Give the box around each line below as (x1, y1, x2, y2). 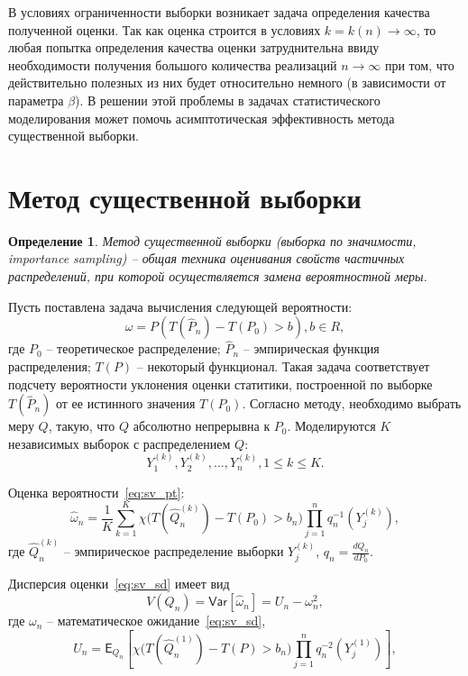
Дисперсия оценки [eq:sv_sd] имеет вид (8, 574, 230, 593)
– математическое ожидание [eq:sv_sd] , (47, 611, 266, 630)
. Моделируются (287, 416, 376, 435)
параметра (8, 90, 64, 109)
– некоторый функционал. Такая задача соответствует (136, 357, 430, 376)
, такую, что (48, 416, 115, 435)
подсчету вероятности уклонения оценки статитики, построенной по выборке (8, 374, 433, 393)
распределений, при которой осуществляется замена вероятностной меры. (8, 267, 427, 286)
